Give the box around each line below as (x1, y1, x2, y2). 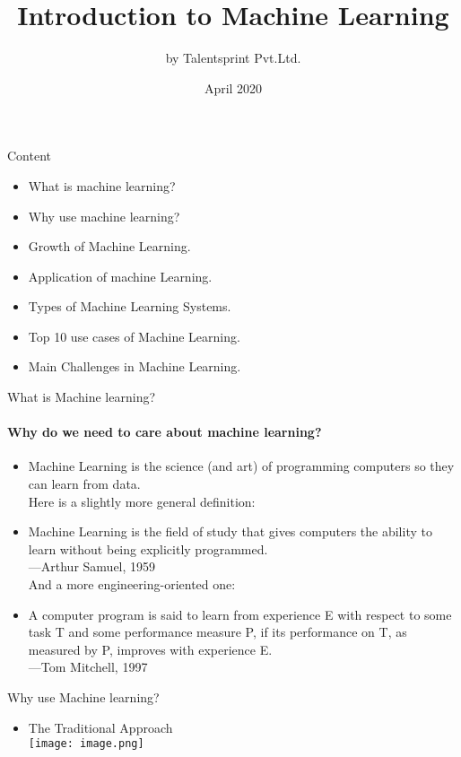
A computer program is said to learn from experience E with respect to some (28, 605, 452, 623)
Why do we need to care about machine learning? (7, 422, 322, 441)
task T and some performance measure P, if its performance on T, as (28, 622, 407, 641)
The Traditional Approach (28, 718, 173, 736)
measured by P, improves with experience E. (28, 640, 273, 658)
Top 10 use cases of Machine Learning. (28, 326, 240, 345)
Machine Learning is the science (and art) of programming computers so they (28, 457, 455, 475)
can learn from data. (28, 474, 141, 493)
